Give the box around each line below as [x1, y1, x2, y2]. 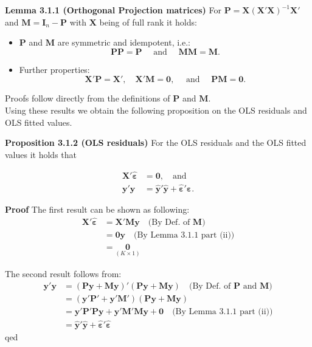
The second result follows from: [5, 267, 122, 280]
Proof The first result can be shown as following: [5, 202, 190, 215]
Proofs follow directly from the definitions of [5, 92, 170, 105]
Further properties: [19, 63, 90, 75]
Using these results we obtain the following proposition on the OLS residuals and [5, 103, 307, 116]
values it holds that [5, 148, 77, 160]
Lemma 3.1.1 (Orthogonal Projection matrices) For [5, 4, 222, 16]
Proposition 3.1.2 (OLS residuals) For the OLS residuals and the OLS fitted [5, 136, 307, 149]
